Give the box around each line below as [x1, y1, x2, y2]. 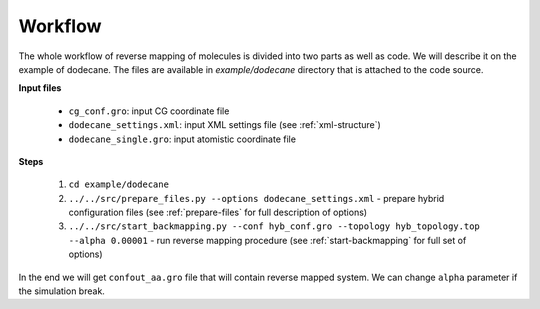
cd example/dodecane [68, 179, 170, 190]
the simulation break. [18, 285, 105, 297]
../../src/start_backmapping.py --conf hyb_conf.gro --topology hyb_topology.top [68, 221, 480, 232]
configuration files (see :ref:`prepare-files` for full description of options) [68, 206, 368, 219]
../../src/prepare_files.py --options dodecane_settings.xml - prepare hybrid [68, 192, 445, 204]
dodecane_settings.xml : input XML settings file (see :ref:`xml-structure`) [68, 119, 382, 131]
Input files [18, 82, 62, 94]
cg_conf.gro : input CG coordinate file [68, 105, 230, 117]
